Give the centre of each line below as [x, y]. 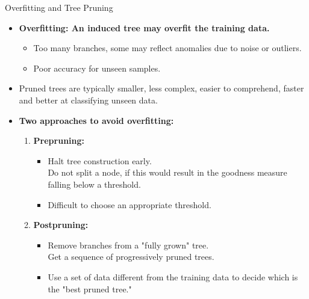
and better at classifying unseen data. [88, 100]
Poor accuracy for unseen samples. [97, 68]
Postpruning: [61, 225]
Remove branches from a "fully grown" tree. [128, 245]
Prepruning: [59, 140]
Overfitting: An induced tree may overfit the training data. [144, 27]
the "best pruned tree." [90, 288]
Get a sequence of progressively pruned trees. [131, 257]
